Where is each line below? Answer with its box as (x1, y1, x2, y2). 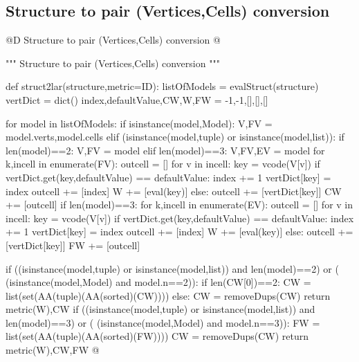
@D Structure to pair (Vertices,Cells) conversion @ (6, 33, 221, 47)
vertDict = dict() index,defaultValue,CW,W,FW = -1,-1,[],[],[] (6, 92, 268, 107)
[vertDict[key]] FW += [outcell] (6, 237, 140, 252)
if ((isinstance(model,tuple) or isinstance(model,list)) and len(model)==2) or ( (6, 261, 339, 275)
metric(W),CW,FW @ (6, 343, 100, 357)
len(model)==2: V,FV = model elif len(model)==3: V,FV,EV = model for (6, 143, 325, 157)
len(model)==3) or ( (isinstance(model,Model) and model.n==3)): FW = (6, 315, 320, 329)
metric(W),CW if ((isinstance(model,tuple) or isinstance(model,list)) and (6, 302, 315, 316)
